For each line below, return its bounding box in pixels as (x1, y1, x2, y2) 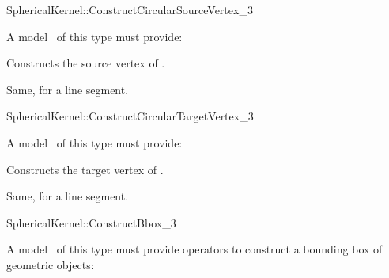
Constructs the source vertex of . (6, 55, 165, 71)
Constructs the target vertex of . (6, 161, 164, 177)
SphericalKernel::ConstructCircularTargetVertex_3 (6, 108, 254, 124)
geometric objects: (6, 256, 94, 272)
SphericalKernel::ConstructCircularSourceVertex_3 (6, 2, 253, 17)
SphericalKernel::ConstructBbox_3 (6, 214, 176, 230)
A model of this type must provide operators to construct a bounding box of (6, 241, 383, 257)
